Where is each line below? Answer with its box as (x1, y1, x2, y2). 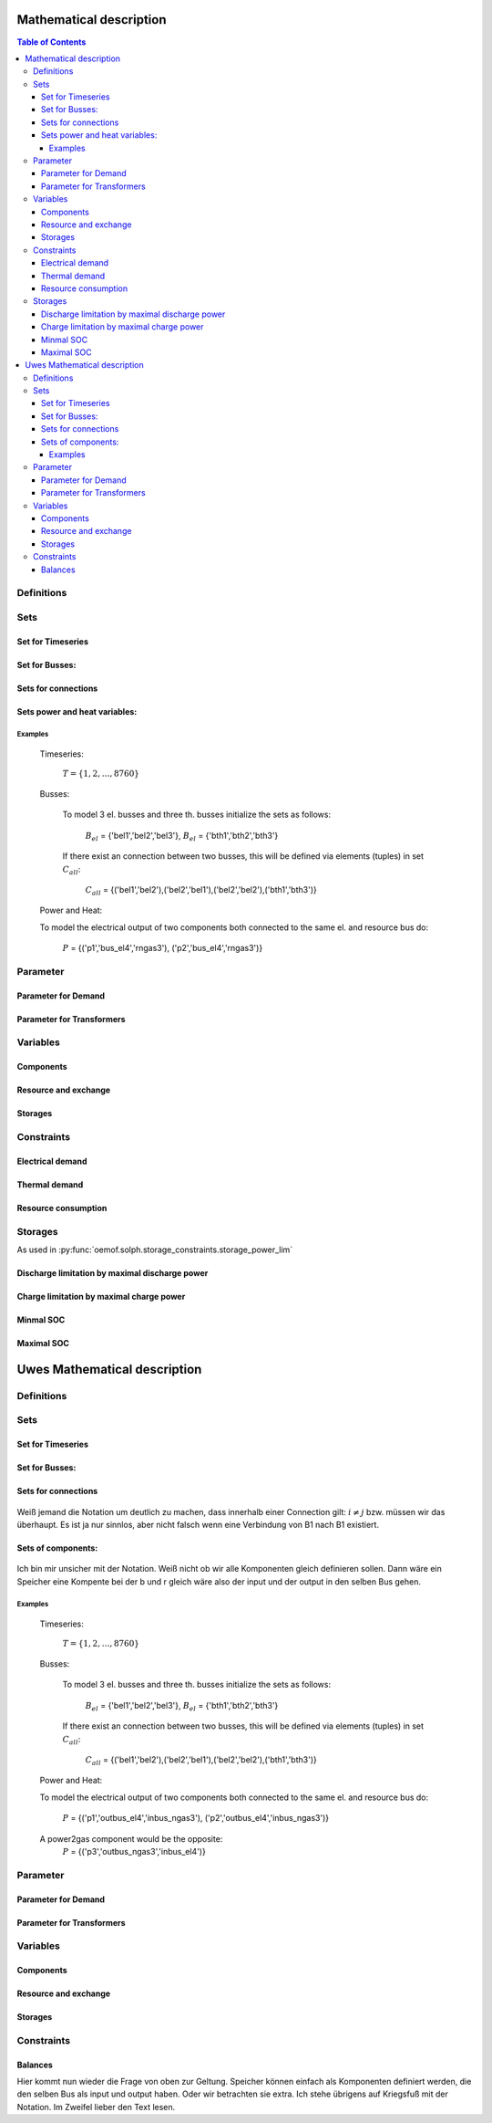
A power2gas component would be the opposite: (39, 1833, 223, 1844)
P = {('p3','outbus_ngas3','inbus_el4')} (62, 1846, 207, 1856)
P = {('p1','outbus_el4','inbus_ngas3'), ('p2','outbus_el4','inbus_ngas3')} (62, 1813, 330, 1824)
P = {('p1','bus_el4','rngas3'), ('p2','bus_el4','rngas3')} (62, 943, 263, 954)
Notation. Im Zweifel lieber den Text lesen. (16, 2101, 176, 2112)
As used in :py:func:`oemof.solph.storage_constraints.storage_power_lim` (16, 1244, 293, 1255)
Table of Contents (16, 37, 87, 47)
